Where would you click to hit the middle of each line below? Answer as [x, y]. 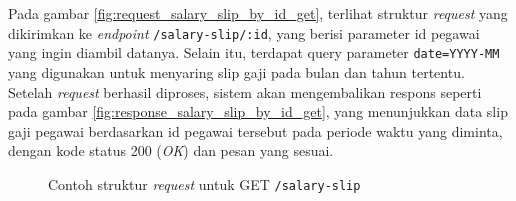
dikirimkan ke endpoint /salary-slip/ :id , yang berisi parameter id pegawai [244, 32]
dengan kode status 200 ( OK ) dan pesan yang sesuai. [171, 150]
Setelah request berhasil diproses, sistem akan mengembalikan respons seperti [245, 91]
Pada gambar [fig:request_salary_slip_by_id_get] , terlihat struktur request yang [258, 13]
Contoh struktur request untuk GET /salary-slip [204, 183]
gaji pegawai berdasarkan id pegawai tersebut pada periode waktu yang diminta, [255, 130]
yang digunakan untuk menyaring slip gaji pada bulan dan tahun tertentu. [236, 71]
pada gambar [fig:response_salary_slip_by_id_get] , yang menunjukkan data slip [258, 111]
